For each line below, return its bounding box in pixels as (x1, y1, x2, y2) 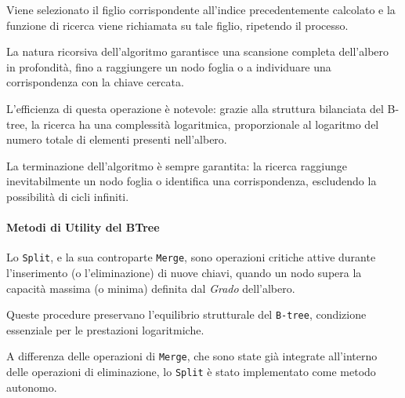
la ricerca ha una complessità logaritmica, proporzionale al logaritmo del (31, 115, 379, 132)
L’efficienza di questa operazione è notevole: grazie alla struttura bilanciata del (6, 100, 384, 116)
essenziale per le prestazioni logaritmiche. (6, 321, 204, 338)
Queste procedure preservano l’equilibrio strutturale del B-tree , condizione (6, 306, 367, 323)
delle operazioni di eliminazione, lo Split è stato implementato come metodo (6, 363, 376, 380)
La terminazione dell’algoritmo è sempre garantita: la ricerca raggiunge (6, 157, 347, 173)
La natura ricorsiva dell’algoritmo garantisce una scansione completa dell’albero (6, 43, 389, 60)
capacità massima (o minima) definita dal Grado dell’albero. (6, 279, 295, 296)
